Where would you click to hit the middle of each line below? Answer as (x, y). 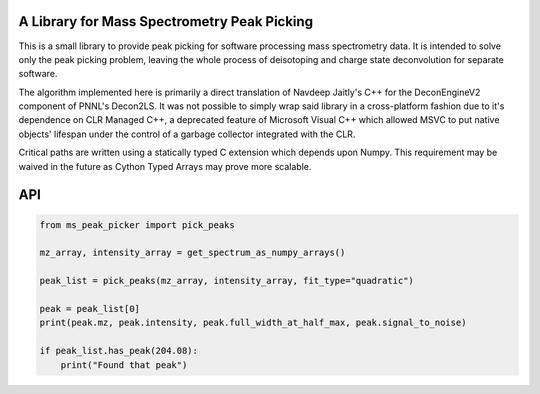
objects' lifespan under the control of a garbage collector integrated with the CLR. (187, 134)
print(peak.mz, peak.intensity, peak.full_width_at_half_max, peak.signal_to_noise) (253, 323)
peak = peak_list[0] (89, 308)
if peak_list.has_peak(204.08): (119, 351)
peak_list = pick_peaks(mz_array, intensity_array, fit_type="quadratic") (227, 281)
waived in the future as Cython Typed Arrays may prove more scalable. (165, 166)
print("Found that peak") (124, 364)
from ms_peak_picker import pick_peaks (137, 224)
